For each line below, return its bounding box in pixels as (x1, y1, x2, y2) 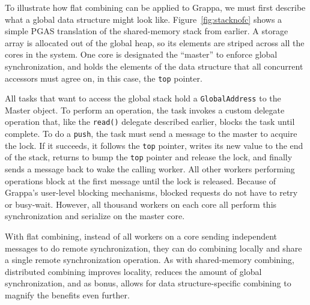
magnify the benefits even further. (5, 289, 130, 301)
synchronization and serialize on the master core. (5, 210, 185, 222)
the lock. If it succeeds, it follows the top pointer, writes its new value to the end (5, 139, 303, 151)
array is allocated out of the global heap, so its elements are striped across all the (5, 36, 305, 49)
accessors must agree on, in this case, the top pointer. (5, 71, 202, 84)
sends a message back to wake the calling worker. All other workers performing (5, 163, 295, 175)
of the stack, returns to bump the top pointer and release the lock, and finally (5, 151, 293, 163)
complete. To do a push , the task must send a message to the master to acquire (5, 127, 297, 140)
